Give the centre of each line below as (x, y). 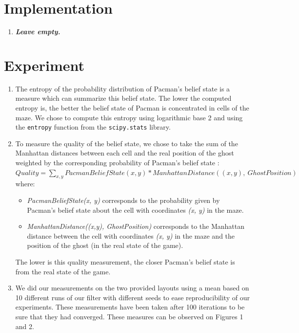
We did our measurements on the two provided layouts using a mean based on (132, 288)
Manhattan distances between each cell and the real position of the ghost (125, 153)
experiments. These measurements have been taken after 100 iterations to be (130, 307)
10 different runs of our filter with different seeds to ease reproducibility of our (132, 297)
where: (25, 184)
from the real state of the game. (63, 271)
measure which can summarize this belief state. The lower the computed (123, 98)
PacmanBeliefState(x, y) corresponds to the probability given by (123, 200)
